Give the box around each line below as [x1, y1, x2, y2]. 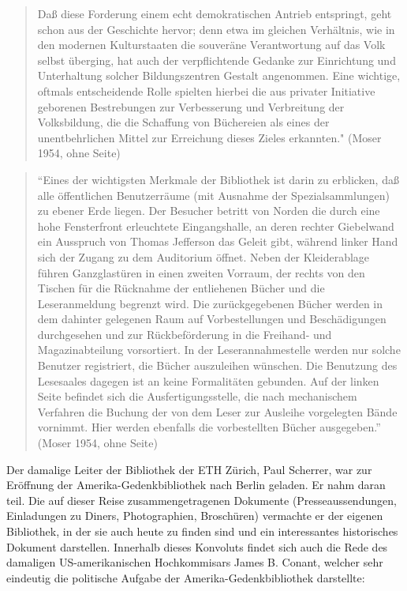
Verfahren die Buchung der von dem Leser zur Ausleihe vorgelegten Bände [37, 403, 398, 420]
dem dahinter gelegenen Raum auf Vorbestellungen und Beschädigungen [37, 311, 386, 327]
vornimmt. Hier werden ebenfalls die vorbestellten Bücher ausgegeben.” [37, 419, 381, 435]
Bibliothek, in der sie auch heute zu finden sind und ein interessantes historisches [6, 523, 398, 539]
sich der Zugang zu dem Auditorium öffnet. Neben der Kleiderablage [37, 248, 370, 265]
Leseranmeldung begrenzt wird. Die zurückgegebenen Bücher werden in [37, 295, 383, 311]
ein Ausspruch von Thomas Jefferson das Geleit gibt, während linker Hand [37, 233, 398, 250]
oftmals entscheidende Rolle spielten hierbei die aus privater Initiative [37, 82, 375, 99]
